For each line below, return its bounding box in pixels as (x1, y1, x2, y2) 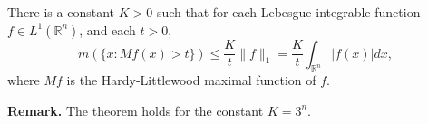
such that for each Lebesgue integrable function (156, 3, 421, 21)
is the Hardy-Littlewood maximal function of (66, 71, 316, 90)
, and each (79, 20, 136, 39)
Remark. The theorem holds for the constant (7, 100, 264, 119)
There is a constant (7, 3, 115, 21)
